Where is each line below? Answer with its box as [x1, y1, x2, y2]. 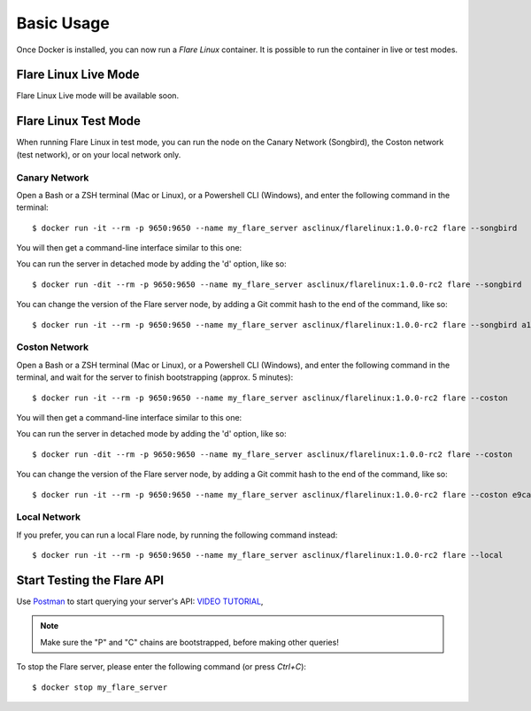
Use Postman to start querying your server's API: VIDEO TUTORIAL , [16, 596, 264, 607]
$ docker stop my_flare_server [32, 682, 168, 692]
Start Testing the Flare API [16, 572, 164, 588]
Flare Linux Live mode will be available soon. [16, 90, 180, 101]
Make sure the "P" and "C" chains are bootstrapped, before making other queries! [40, 637, 340, 647]
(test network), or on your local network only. [16, 149, 181, 159]
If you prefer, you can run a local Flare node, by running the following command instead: [16, 529, 338, 540]
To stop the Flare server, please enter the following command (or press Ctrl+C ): [16, 661, 307, 672]
